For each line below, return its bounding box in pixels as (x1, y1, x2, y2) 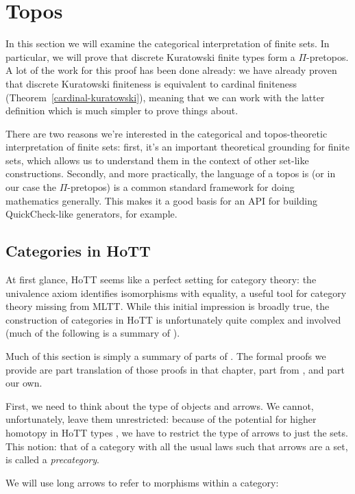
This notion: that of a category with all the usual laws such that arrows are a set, (5, 439, 348, 453)
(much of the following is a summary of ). (5, 326, 180, 340)
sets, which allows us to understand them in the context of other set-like (5, 153, 309, 167)
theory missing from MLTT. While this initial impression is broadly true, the (5, 299, 330, 313)
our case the (5, 180, 56, 194)
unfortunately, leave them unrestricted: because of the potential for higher (5, 412, 317, 426)
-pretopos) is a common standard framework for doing (67, 180, 295, 194)
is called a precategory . (5, 452, 99, 467)
